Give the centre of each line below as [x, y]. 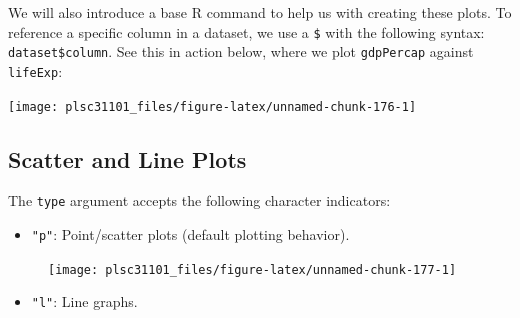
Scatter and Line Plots [127, 158]
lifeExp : [35, 70]
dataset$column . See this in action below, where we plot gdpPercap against [241, 51]
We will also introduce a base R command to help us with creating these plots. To [260, 12]
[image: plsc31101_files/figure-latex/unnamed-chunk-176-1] [212, 106]
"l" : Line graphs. [84, 301]
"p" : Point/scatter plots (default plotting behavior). [190, 234]
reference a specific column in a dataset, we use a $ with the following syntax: [246, 31]
